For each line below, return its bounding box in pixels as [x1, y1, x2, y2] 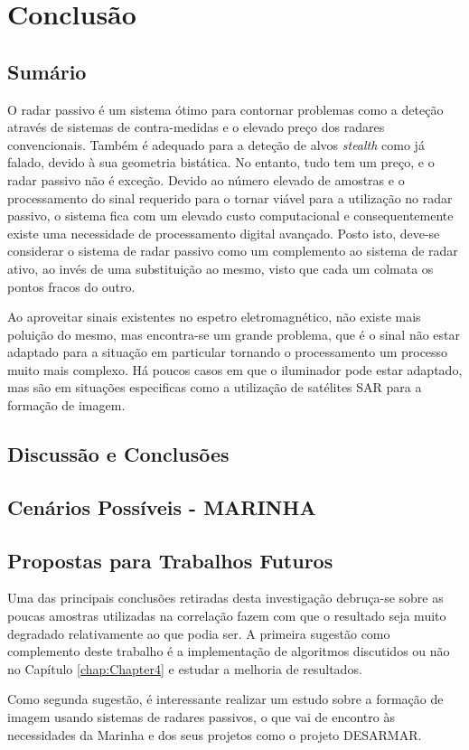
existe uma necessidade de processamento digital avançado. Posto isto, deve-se [7, 223, 440, 242]
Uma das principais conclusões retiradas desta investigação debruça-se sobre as [7, 588, 444, 607]
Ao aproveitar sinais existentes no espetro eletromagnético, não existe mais [7, 307, 421, 326]
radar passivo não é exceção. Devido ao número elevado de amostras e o [7, 170, 405, 189]
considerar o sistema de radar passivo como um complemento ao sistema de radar [7, 241, 458, 260]
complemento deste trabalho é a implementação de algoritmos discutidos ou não [7, 642, 450, 661]
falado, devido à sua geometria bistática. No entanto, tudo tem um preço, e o [7, 153, 435, 172]
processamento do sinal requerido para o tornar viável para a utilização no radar [7, 188, 453, 207]
